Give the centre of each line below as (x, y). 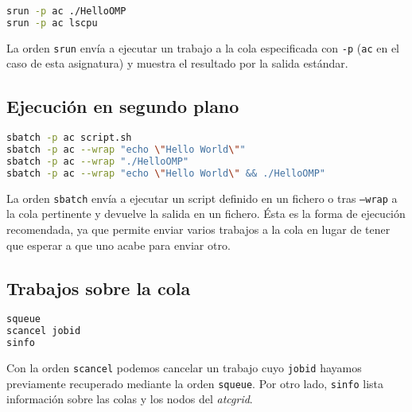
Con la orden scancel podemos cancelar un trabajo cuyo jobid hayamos (184, 367)
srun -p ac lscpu (52, 23)
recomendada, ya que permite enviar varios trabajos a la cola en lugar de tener (198, 229)
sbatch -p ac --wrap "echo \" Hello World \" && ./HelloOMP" (166, 173)
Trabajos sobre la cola (99, 288)
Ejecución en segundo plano (123, 106)
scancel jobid (44, 331)
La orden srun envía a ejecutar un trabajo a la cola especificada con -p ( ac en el (203, 47)
